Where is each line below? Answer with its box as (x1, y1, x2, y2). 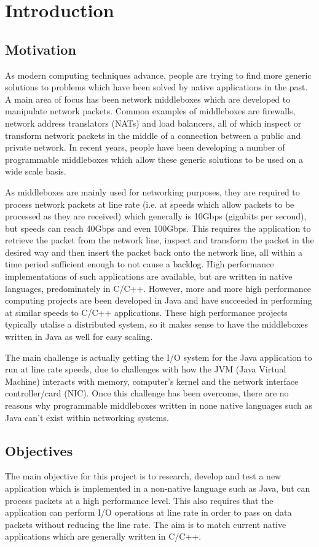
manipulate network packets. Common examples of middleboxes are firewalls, (5, 104, 296, 117)
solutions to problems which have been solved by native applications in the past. (5, 81, 308, 93)
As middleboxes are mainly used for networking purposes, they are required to (5, 185, 300, 198)
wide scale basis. (5, 165, 66, 178)
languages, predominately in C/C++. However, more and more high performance (5, 281, 312, 294)
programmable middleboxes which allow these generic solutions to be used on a (5, 152, 304, 165)
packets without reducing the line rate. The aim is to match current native (5, 517, 286, 530)
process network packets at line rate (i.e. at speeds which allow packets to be (5, 197, 294, 210)
